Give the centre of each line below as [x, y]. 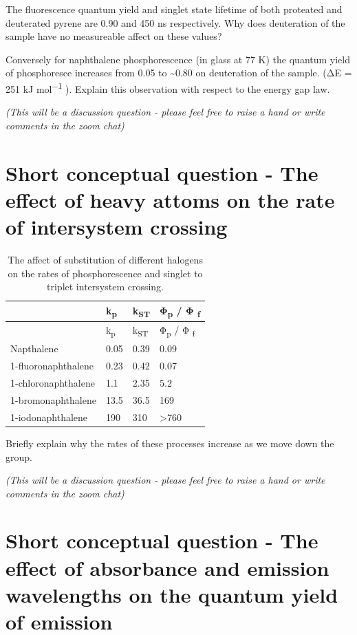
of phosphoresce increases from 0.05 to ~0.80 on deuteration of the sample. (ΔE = [179, 73]
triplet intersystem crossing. [106, 287]
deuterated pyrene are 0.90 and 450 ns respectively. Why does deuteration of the [175, 22]
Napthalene [34, 348]
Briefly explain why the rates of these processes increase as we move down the [170, 443]
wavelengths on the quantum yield [172, 594]
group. [19, 456]
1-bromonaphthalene [53, 399]
